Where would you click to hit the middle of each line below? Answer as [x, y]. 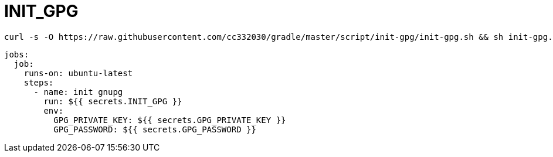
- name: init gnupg [78, 92]
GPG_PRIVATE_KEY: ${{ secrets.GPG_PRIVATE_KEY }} [170, 120]
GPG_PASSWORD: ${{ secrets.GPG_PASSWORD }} [155, 129]
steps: [39, 82]
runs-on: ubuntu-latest [78, 73]
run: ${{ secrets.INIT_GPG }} [113, 101]
